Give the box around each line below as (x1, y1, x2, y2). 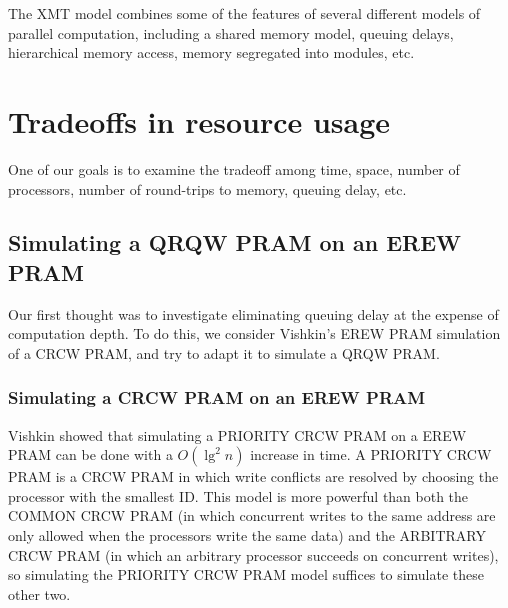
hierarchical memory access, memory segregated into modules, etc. (8, 42, 415, 63)
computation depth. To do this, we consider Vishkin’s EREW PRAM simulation (8, 323, 501, 344)
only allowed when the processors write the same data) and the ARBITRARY (8, 525, 486, 546)
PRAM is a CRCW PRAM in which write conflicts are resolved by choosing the (8, 466, 499, 487)
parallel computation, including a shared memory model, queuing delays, (8, 22, 454, 43)
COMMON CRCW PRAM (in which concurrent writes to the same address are (8, 505, 496, 526)
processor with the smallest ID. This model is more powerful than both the (8, 485, 469, 506)
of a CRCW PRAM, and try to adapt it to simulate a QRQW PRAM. (8, 342, 440, 363)
